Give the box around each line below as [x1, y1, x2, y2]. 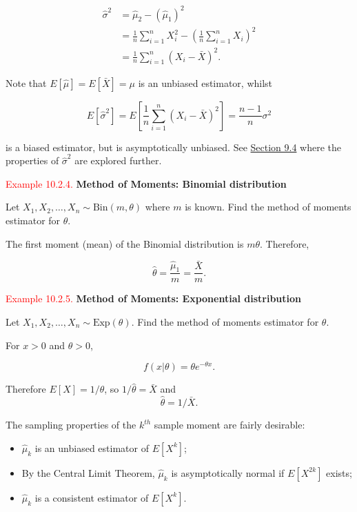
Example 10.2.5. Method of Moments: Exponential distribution [6, 291, 302, 306]
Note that [6, 75, 47, 90]
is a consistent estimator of [34, 490, 149, 504]
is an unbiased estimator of [34, 440, 149, 455]
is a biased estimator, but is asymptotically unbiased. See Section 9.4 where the [6, 139, 342, 154]
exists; [326, 465, 352, 480]
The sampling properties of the [6, 417, 136, 432]
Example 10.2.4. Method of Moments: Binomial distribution [6, 176, 287, 190]
